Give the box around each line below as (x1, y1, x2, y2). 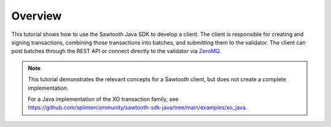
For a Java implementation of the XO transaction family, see (28, 95, 179, 103)
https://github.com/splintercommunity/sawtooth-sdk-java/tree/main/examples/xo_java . (28, 104, 248, 111)
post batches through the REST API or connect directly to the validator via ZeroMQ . (11, 48, 221, 55)
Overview (11, 9, 62, 23)
